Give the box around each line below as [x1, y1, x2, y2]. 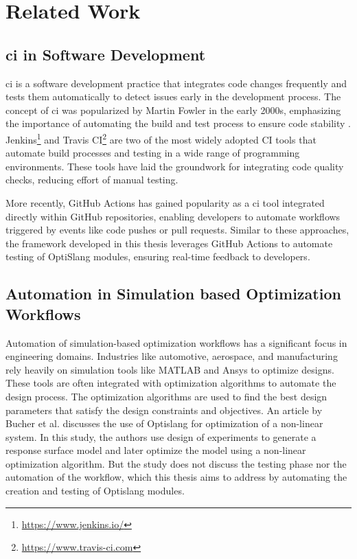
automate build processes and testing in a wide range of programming [5, 146, 300, 160]
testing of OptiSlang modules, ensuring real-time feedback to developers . [5, 249, 310, 264]
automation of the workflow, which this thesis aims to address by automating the [5, 470, 347, 484]
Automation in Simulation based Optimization [5, 283, 341, 304]
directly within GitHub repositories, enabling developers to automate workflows [5, 209, 341, 223]
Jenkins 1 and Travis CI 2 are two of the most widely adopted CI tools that [5, 130, 316, 146]
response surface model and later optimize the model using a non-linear [5, 443, 306, 457]
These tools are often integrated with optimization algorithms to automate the [5, 376, 336, 390]
